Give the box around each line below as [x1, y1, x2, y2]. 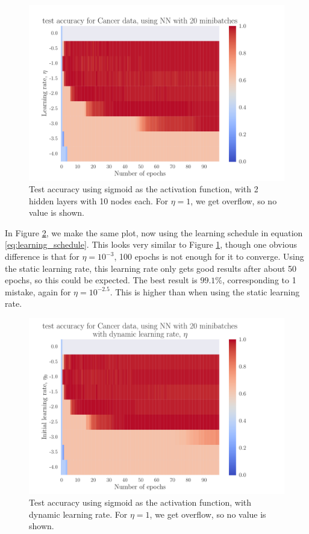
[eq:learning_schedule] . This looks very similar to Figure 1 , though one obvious [5, 238, 297, 251]
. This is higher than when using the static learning [110, 285, 300, 298]
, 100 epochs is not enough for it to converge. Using [114, 250, 304, 263]
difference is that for [5, 250, 80, 263]
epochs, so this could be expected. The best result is [5, 274, 198, 286]
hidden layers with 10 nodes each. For [29, 194, 169, 207]
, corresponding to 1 [222, 274, 296, 286]
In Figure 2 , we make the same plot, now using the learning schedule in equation [5, 226, 303, 239]
